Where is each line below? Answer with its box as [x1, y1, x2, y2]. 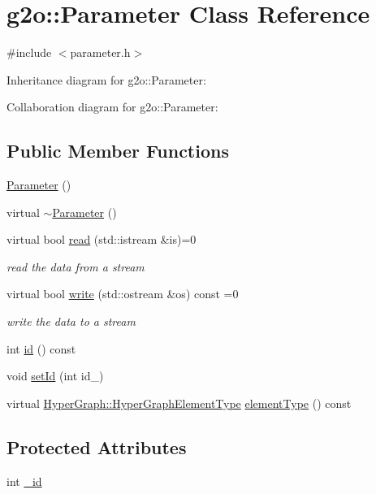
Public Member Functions [6, 138, 229, 163]
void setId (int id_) [6, 367, 104, 384]
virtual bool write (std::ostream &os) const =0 [6, 285, 239, 302]
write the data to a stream [6, 313, 136, 330]
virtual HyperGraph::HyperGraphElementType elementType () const [6, 394, 352, 411]
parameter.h [70, 44, 131, 61]
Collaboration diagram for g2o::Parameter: [6, 98, 218, 115]
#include [6, 44, 52, 61]
